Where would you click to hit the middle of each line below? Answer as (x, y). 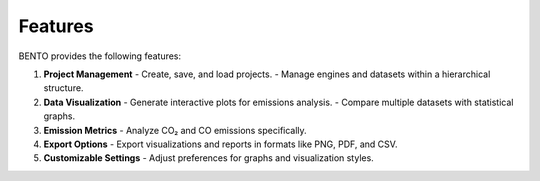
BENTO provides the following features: (100, 56)
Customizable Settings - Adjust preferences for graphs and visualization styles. (208, 158)
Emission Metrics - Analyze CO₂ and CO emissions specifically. (175, 130)
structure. (63, 88)
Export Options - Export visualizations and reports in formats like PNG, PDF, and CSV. (220, 144)
